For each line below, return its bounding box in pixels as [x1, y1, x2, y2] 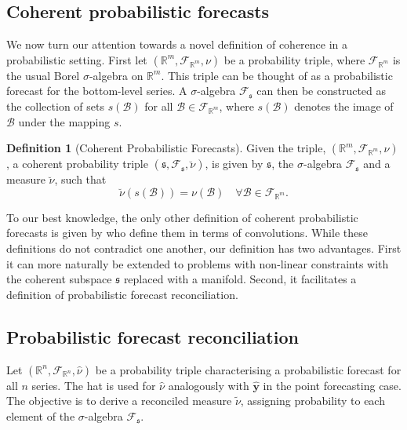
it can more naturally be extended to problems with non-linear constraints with [6, 255, 389, 271]
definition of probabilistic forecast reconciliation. [6, 286, 238, 302]
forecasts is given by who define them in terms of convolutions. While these [6, 224, 368, 241]
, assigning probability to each [240, 392, 385, 409]
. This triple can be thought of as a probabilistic [161, 67, 393, 83]
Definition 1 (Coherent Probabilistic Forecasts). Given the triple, [6, 140, 326, 156]
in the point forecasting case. [263, 377, 402, 393]
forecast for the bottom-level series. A [6, 82, 187, 99]
